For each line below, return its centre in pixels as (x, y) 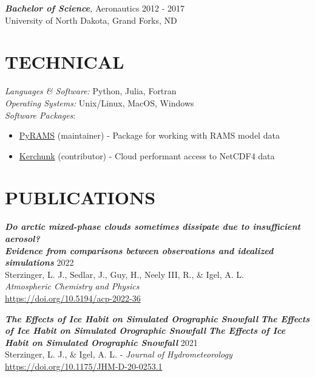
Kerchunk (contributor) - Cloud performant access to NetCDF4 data (147, 155)
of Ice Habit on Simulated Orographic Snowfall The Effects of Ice (145, 330)
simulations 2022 (39, 262)
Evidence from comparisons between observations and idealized (139, 250)
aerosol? (22, 238)
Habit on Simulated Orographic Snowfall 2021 (101, 342)
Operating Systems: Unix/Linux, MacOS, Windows (100, 102)
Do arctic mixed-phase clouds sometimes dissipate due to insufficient (153, 227)
